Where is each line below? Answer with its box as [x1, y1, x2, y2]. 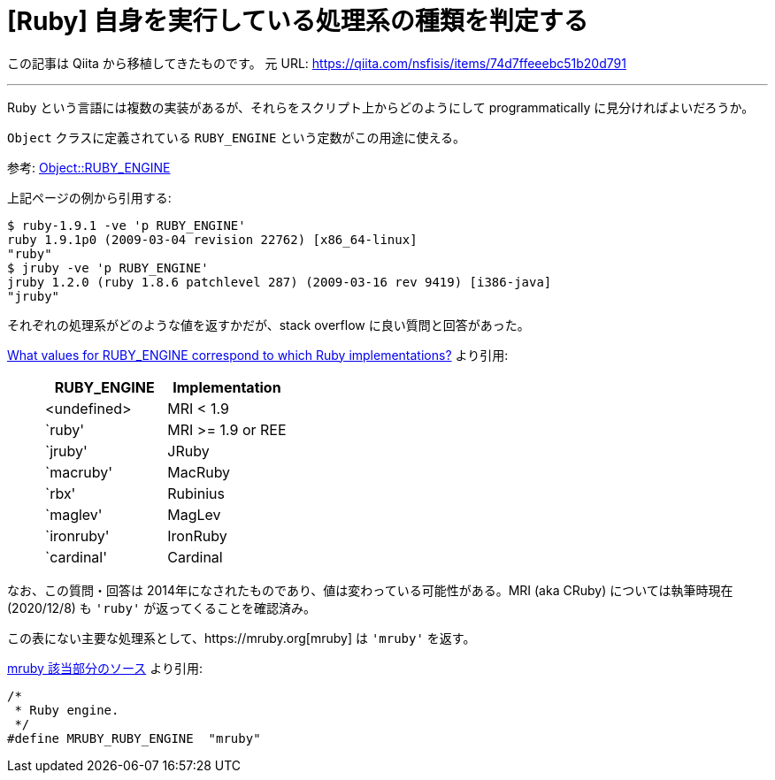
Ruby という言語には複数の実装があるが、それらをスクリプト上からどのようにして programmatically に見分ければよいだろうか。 [7, 99, 755, 115]
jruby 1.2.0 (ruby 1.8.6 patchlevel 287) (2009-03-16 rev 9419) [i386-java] [7, 274, 552, 289]
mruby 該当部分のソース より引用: [7, 660, 203, 676]
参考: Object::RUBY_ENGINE [7, 159, 171, 175]
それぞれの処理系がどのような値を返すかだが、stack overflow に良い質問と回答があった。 [7, 317, 530, 333]
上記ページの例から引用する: [7, 189, 172, 205]
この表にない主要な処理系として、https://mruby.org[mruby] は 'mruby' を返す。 [7, 630, 476, 646]
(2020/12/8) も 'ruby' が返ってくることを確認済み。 [7, 600, 316, 616]
